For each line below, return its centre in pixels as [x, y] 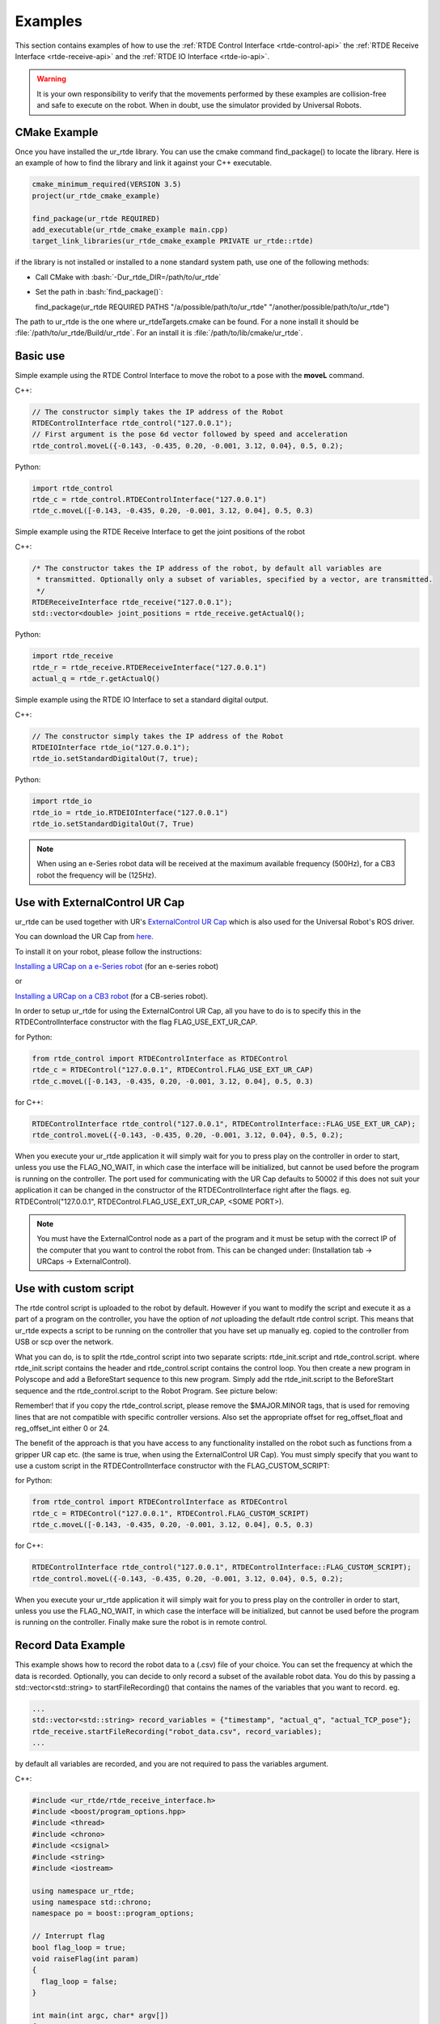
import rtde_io [62, 801]
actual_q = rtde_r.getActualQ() [96, 679]
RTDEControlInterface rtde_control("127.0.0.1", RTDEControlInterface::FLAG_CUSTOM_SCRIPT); [222, 1567]
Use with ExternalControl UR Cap [100, 902]
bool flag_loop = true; [79, 1947]
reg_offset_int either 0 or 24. [62, 1428]
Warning [51, 79]
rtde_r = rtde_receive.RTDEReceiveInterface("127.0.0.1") [149, 667]
